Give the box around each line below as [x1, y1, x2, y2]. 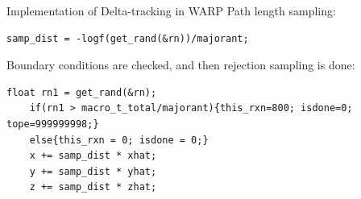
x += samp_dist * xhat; [29, 150, 157, 162]
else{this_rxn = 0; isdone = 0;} [29, 134, 209, 146]
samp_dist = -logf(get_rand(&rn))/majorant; [6, 32, 249, 44]
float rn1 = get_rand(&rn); [6, 86, 157, 98]
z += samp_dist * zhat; [29, 181, 157, 193]
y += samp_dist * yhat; [29, 165, 157, 177]
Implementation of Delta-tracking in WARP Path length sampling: [6, 2, 336, 19]
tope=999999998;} [6, 118, 99, 130]
